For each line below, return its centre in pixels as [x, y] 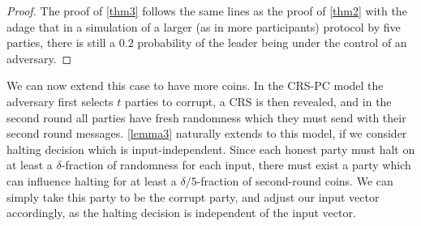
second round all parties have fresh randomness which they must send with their [206, 117]
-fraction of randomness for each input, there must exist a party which [236, 165]
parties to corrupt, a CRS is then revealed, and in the [258, 101]
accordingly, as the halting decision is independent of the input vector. [181, 213]
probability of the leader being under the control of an [272, 43]
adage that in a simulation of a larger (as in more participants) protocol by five [204, 26]
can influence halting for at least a [92, 180]
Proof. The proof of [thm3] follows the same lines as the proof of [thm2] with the [207, 11]
